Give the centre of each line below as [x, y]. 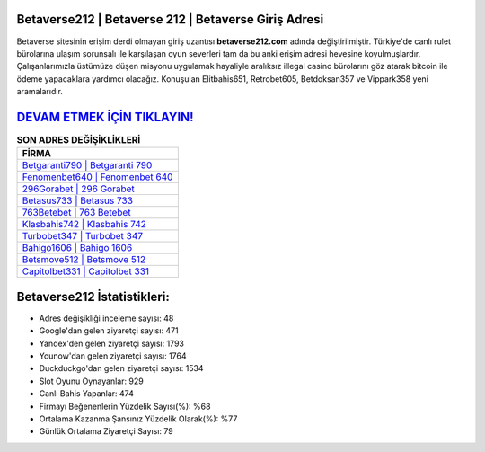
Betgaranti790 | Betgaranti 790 [87, 165]
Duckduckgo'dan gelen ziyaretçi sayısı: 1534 [121, 368]
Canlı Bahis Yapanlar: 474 [86, 394]
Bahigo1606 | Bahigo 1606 [77, 248]
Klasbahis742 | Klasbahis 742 [84, 225]
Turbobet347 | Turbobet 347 [83, 236]
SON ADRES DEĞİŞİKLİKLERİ [79, 140]
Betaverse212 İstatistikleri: [93, 297]
